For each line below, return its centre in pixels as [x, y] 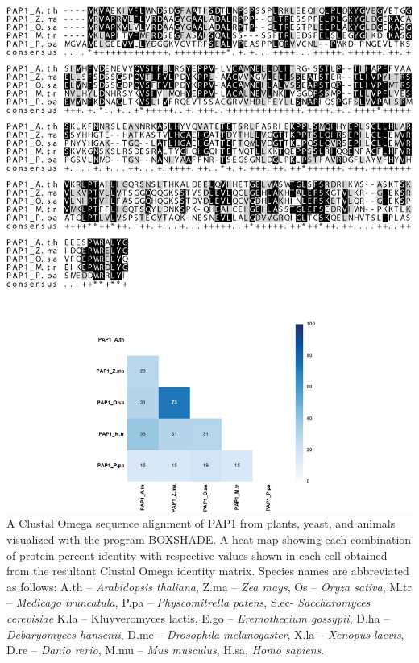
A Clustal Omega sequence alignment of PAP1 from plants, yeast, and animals [201, 523]
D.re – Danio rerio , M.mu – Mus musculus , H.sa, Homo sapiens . [166, 650]
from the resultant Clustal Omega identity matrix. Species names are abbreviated [208, 571]
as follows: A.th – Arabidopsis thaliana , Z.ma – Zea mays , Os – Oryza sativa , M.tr [209, 586]
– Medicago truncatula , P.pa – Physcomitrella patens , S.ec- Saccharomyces [189, 602]
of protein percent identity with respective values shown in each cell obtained [197, 555]
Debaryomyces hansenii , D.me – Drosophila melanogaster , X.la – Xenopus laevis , [205, 634]
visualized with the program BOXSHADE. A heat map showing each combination [209, 539]
